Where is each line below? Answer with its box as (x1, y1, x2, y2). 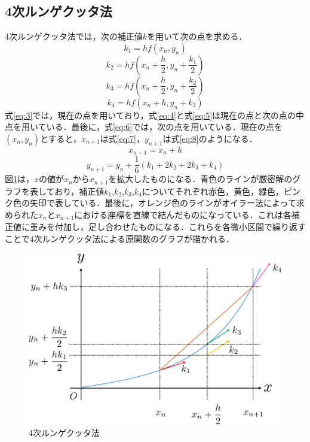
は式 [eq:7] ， (100, 132, 145, 144)
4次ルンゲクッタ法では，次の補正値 (5, 30, 143, 43)
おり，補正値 (54, 184, 105, 197)
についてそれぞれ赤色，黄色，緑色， (142, 184, 284, 197)
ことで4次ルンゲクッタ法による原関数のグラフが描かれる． (5, 232, 234, 244)
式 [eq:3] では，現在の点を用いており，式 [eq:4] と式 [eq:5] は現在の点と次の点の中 (5, 108, 305, 121)
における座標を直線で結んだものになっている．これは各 (74, 208, 291, 220)
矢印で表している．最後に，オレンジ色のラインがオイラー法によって (29, 196, 296, 209)
